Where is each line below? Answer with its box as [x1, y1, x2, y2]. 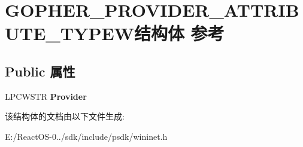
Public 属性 [5, 62, 75, 80]
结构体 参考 [134, 21, 225, 45]
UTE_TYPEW [5, 21, 134, 45]
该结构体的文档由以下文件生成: [5, 110, 125, 122]
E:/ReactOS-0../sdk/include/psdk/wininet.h [5, 130, 168, 142]
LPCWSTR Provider [5, 90, 87, 102]
